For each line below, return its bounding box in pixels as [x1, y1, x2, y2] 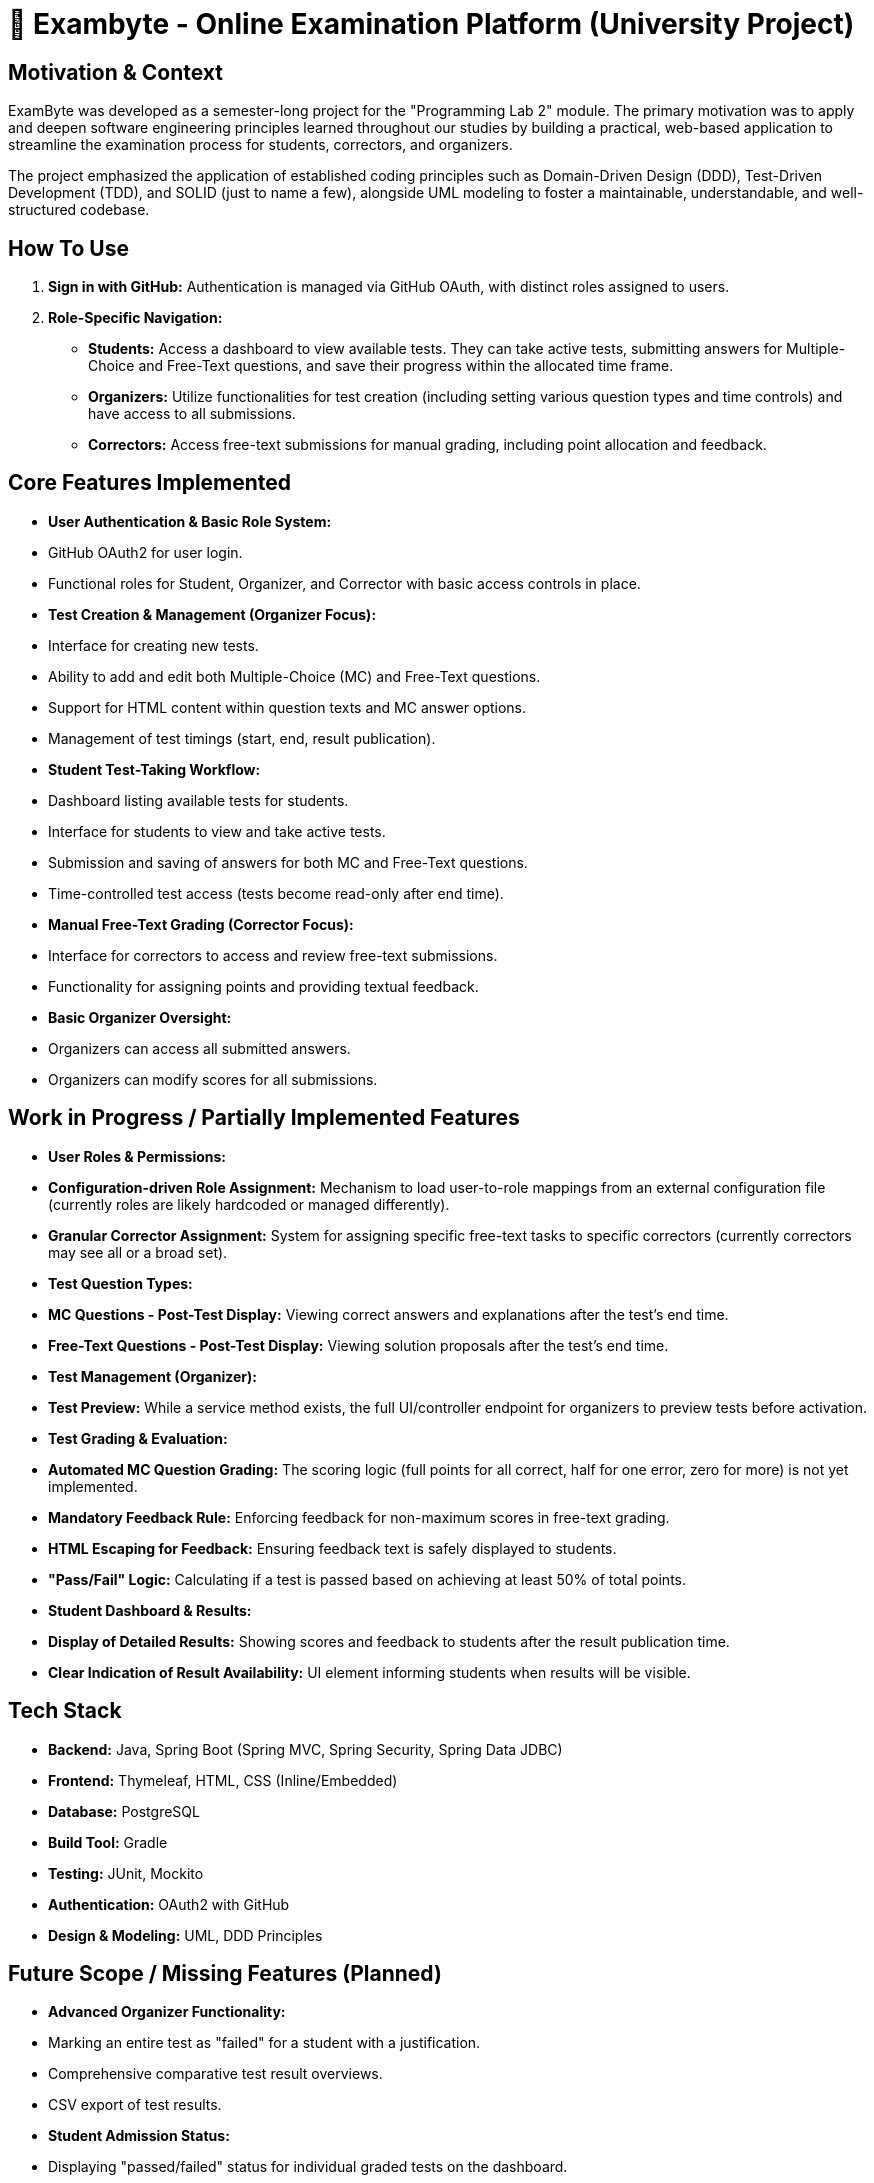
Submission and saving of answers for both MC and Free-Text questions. [48, 853, 528, 871]
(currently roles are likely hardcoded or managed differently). [48, 1195, 450, 1213]
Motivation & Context [8, 59, 224, 85]
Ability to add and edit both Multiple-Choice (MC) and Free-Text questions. [48, 667, 541, 685]
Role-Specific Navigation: [48, 309, 223, 327]
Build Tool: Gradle [48, 1833, 168, 1851]
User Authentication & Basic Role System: [48, 512, 332, 530]
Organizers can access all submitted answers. [48, 1039, 351, 1057]
